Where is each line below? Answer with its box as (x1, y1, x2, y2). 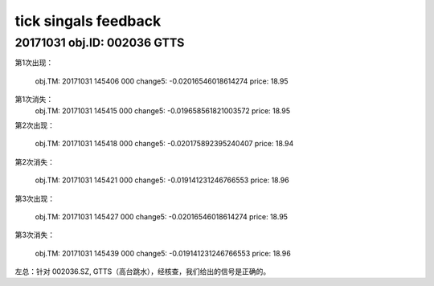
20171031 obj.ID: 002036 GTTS (14, 35, 185, 50)
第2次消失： (14, 157, 55, 166)
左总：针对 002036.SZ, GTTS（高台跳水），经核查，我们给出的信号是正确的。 (14, 267, 271, 276)
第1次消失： (14, 95, 54, 104)
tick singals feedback (14, 12, 162, 30)
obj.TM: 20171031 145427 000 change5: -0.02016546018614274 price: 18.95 (35, 211, 289, 221)
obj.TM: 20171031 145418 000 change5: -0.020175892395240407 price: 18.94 (35, 139, 294, 149)
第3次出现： (14, 194, 55, 203)
